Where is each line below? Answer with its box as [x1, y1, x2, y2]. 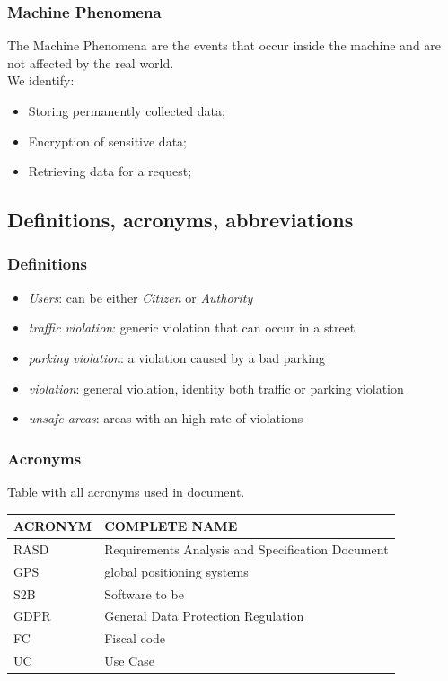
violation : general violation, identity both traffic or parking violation [28, 378, 404, 397]
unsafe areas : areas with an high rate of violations [28, 409, 303, 428]
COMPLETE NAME [104, 517, 238, 535]
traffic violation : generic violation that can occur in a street [28, 318, 356, 337]
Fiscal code [104, 629, 166, 648]
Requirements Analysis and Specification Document [104, 539, 389, 558]
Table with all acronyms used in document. [7, 482, 245, 500]
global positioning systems [104, 562, 249, 580]
